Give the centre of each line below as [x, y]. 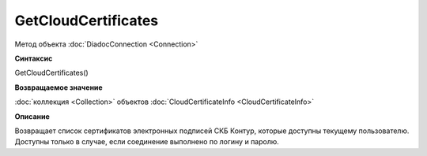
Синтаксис [34, 58]
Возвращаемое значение [59, 87]
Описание [32, 116]
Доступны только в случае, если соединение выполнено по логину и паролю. [147, 142]
